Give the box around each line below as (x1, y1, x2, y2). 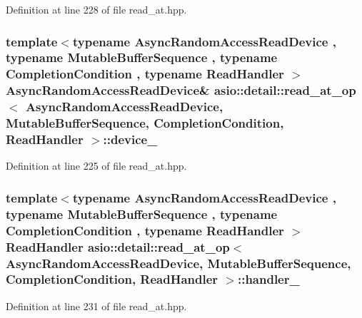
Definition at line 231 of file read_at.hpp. (6, 298, 187, 313)
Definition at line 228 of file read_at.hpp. (6, 2, 187, 16)
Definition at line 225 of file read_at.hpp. (6, 158, 187, 173)
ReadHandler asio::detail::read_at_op (6, 237, 230, 255)
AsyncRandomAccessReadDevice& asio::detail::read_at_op (6, 81, 356, 99)
